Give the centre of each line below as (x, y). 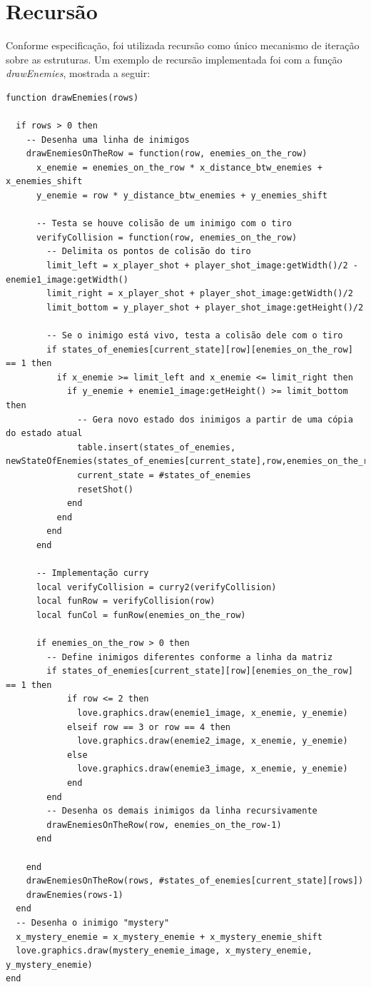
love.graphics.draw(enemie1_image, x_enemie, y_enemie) (213, 713)
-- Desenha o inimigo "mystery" (93, 922)
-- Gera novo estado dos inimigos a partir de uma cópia (215, 419)
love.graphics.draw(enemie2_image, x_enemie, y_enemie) (213, 741)
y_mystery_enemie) (49, 965)
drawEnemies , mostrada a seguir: (78, 73)
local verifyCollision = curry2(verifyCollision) (156, 587)
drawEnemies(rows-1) (75, 895)
